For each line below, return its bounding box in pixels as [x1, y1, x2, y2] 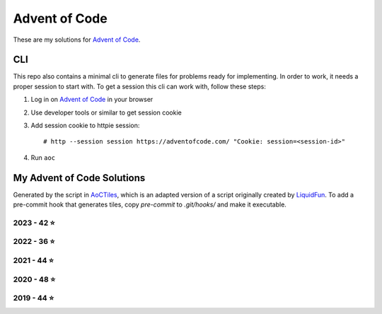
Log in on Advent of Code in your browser [30, 95, 154, 104]
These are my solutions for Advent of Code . [13, 35, 141, 44]
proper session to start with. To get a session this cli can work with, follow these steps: [13, 82, 267, 91]
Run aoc [30, 153, 56, 162]
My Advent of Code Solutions [13, 172, 146, 184]
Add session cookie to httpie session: [30, 121, 140, 130]
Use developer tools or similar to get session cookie [30, 108, 182, 117]
